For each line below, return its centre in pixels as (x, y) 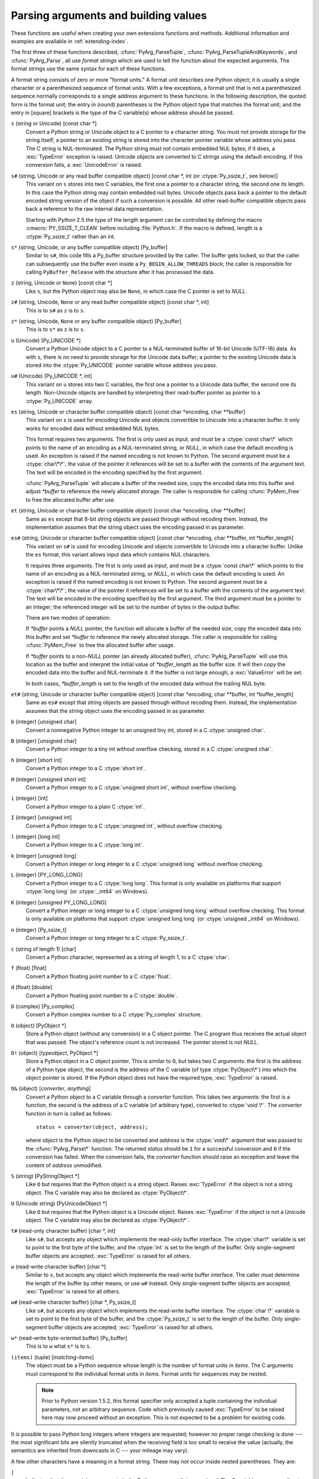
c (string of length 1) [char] (43, 949)
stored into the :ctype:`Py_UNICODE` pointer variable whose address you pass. (122, 365)
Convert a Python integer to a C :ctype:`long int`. (85, 845)
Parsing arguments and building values (109, 15)
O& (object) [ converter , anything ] (51, 1089)
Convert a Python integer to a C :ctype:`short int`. (86, 768)
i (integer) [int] (30, 798)
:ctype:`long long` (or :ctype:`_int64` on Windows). (87, 892)
